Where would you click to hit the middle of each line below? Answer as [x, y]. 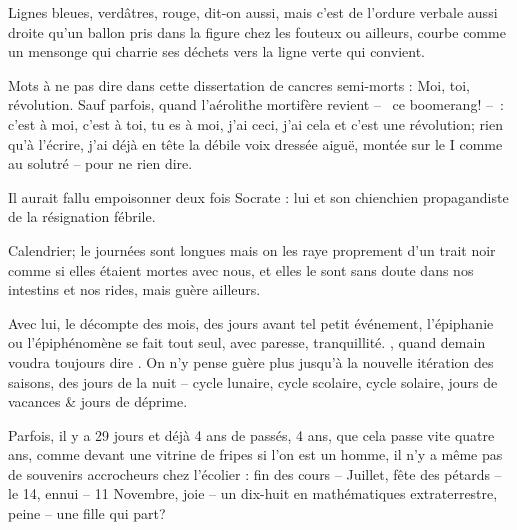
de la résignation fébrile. [82, 216]
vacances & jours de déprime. [98, 401]
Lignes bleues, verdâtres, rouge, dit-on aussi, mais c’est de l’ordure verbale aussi [253, 12]
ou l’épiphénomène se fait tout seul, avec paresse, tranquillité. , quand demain [247, 342]
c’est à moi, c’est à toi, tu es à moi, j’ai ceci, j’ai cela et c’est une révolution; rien [255, 123]
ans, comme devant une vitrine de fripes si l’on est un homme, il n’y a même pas [255, 454]
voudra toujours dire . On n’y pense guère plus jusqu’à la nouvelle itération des [251, 361]
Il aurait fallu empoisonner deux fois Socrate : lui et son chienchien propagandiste [258, 196]
